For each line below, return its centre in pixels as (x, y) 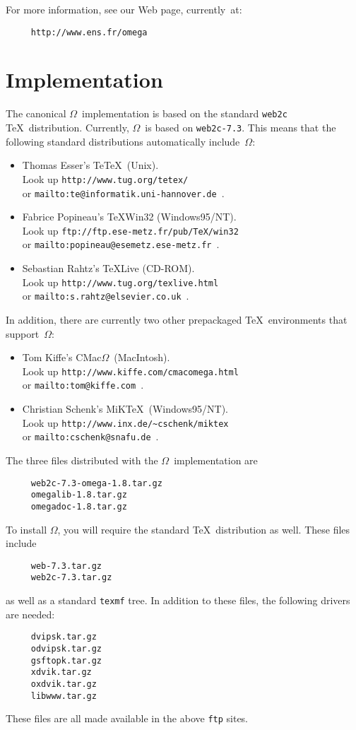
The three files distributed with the (82, 460)
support (23, 333)
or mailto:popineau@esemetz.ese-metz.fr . (121, 244)
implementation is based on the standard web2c (185, 113)
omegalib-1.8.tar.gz (79, 495)
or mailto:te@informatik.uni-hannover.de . (123, 193)
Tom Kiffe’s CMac (62, 357)
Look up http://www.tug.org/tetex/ (105, 178)
